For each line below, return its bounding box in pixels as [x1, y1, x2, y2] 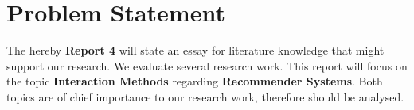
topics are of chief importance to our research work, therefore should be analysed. [6, 88, 404, 104]
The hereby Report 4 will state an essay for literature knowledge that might [6, 42, 385, 59]
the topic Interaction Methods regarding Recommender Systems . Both [6, 73, 383, 89]
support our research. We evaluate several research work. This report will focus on [6, 57, 408, 74]
